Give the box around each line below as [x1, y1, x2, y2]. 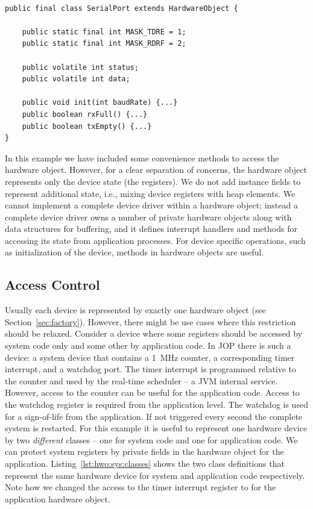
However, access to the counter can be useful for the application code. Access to [5, 386, 300, 399]
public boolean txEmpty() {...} [22, 122, 152, 131]
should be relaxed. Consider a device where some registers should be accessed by [5, 327, 303, 340]
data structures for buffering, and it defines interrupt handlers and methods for [5, 222, 297, 235]
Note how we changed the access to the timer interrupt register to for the [5, 481, 276, 493]
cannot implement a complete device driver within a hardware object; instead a [5, 199, 298, 211]
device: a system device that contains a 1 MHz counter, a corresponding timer [5, 351, 295, 363]
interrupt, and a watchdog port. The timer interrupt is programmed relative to [5, 363, 297, 375]
